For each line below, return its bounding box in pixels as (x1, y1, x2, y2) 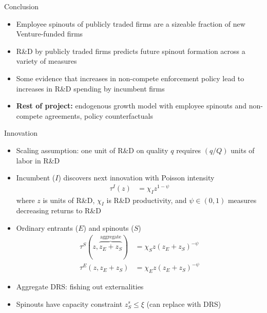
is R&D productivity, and (106, 194, 187, 205)
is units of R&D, (43, 194, 95, 205)
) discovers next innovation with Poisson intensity (58, 172, 215, 183)
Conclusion (4, 1, 39, 11)
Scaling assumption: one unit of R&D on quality (16, 144, 168, 155)
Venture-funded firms (16, 28, 83, 39)
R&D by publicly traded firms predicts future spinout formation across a (16, 45, 245, 56)
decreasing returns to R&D (16, 205, 101, 216)
